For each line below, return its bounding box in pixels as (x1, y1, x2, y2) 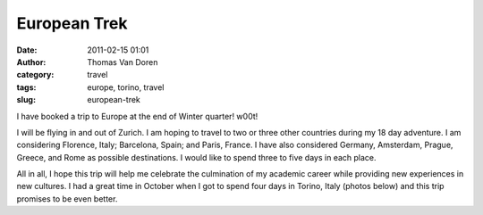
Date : (16, 45, 38, 55)
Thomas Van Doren (87, 56, 158, 67)
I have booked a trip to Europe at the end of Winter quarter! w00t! (16, 111, 258, 121)
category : (16, 70, 55, 80)
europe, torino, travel (87, 81, 165, 93)
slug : (16, 95, 36, 105)
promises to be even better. (16, 193, 118, 204)
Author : (16, 56, 47, 67)
